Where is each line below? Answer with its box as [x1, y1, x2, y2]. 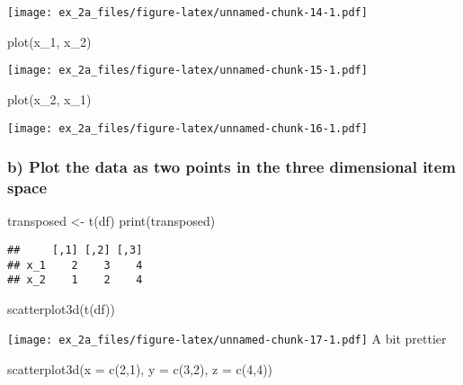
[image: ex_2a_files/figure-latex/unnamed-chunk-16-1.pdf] [7, 121, 368, 135]
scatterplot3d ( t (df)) [7, 299, 115, 318]
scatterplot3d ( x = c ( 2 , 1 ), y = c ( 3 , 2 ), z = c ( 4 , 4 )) [7, 360, 273, 379]
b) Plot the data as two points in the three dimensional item [7, 156, 456, 178]
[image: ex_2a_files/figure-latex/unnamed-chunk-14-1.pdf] [7, 6, 368, 19]
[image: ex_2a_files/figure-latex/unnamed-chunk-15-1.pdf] [7, 64, 368, 77]
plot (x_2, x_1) [7, 89, 92, 108]
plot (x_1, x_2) [7, 31, 92, 50]
